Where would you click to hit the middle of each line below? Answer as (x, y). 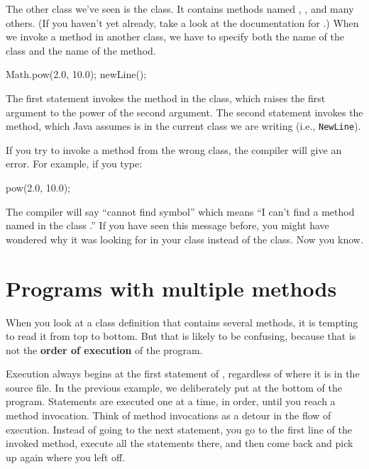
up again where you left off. (66, 457)
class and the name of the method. (81, 50)
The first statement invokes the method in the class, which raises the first (166, 98)
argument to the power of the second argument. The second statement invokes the (184, 112)
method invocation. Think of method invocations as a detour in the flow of (169, 415)
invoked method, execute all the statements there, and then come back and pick (180, 443)
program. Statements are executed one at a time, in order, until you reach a (171, 401)
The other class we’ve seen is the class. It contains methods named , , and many (180, 9)
